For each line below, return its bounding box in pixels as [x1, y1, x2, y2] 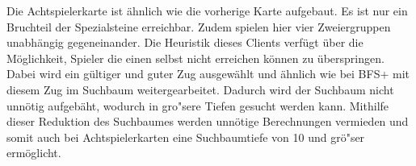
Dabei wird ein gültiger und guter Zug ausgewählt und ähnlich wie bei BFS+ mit [6, 65, 410, 82]
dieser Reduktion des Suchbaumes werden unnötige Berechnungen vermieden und [6, 113, 409, 130]
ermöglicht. [6, 144, 61, 161]
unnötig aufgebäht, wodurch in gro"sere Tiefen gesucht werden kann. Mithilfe [6, 97, 389, 114]
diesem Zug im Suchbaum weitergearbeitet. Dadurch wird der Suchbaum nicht [6, 81, 394, 98]
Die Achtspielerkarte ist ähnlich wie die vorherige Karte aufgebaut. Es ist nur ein [6, 2, 408, 19]
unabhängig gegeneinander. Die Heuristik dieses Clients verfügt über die [6, 34, 363, 51]
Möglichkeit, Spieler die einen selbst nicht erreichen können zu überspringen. [6, 49, 384, 66]
